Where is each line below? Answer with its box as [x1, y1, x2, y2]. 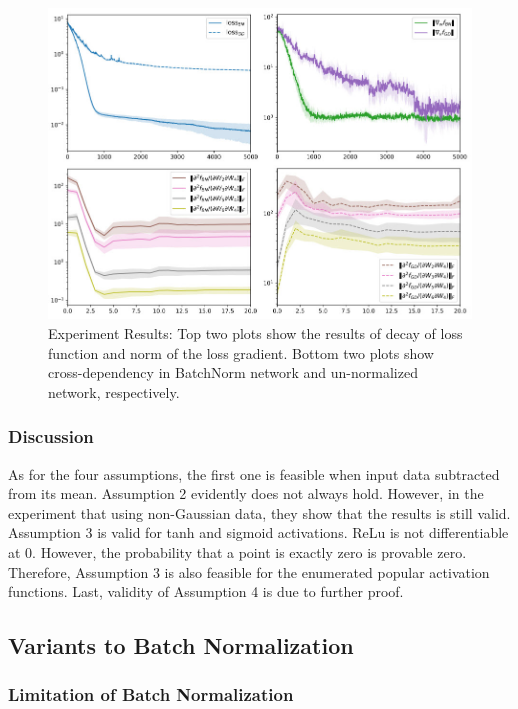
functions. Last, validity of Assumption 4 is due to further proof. [8, 581, 404, 602]
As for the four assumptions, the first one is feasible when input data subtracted [8, 463, 500, 484]
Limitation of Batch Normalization [8, 682, 294, 707]
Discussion [8, 424, 94, 449]
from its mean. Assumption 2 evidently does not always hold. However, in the [8, 483, 484, 504]
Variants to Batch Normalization [8, 630, 354, 661]
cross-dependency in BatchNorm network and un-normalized [48, 362, 418, 383]
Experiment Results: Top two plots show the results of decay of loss [48, 323, 463, 343]
